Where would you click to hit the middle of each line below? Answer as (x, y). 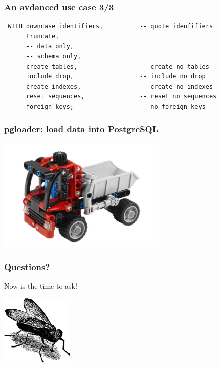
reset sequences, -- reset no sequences (121, 97)
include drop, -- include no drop (116, 77)
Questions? (27, 266)
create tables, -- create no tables (117, 66)
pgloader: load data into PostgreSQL (81, 129)
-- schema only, (53, 56)
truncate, (42, 36)
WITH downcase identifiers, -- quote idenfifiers (111, 26)
